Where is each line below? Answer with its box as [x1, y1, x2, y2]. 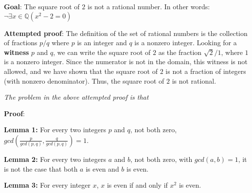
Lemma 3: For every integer [4, 180, 91, 190]
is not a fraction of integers [165, 66, 246, 76]
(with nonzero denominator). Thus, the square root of [4, 75, 164, 86]
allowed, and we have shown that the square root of [4, 66, 158, 76]
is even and [86, 163, 119, 174]
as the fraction [158, 47, 202, 57]
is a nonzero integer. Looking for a [134, 37, 237, 48]
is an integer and [77, 37, 127, 48]
